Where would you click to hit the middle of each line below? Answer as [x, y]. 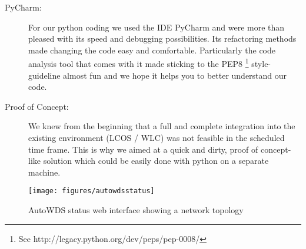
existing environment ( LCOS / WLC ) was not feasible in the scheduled [157, 137]
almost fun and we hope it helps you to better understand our [175, 75]
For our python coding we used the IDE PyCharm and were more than [157, 27]
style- [261, 64]
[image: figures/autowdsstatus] [92, 191]
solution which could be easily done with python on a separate [156, 161]
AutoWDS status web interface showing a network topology [136, 210]
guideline [44, 75]
